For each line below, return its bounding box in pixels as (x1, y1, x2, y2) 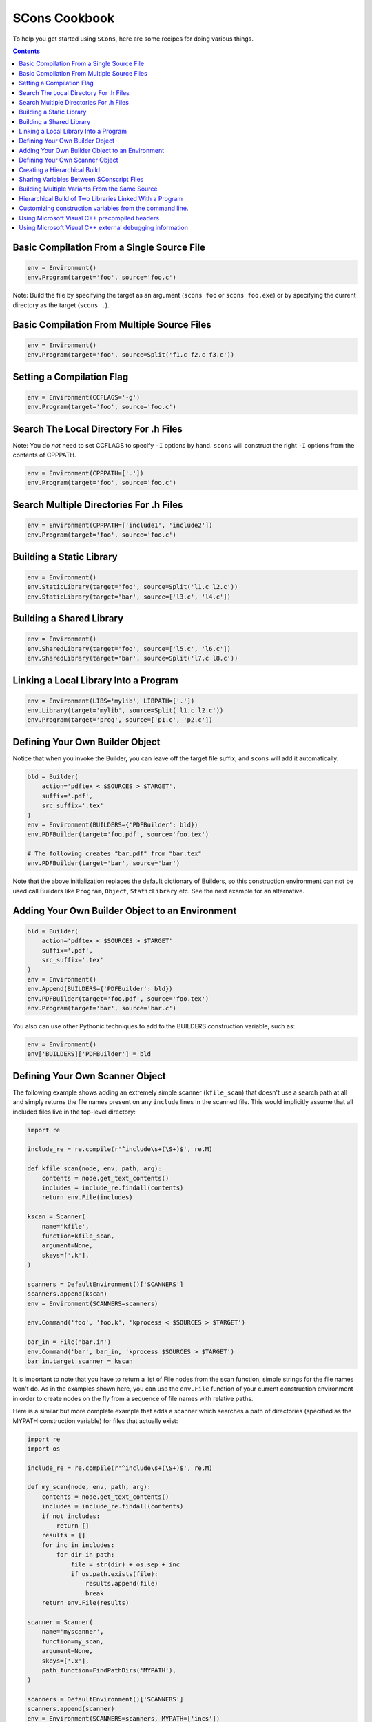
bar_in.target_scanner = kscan (27, 1357, 134, 1365)
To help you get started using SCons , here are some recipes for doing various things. (12, 34, 254, 43)
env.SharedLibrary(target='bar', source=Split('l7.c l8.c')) (27, 654, 238, 663)
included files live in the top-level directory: (12, 1108, 136, 1116)
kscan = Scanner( (27, 1213, 86, 1221)
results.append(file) (85, 1579, 158, 1588)
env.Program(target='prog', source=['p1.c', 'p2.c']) (27, 716, 213, 724)
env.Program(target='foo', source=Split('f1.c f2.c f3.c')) (27, 351, 235, 359)
